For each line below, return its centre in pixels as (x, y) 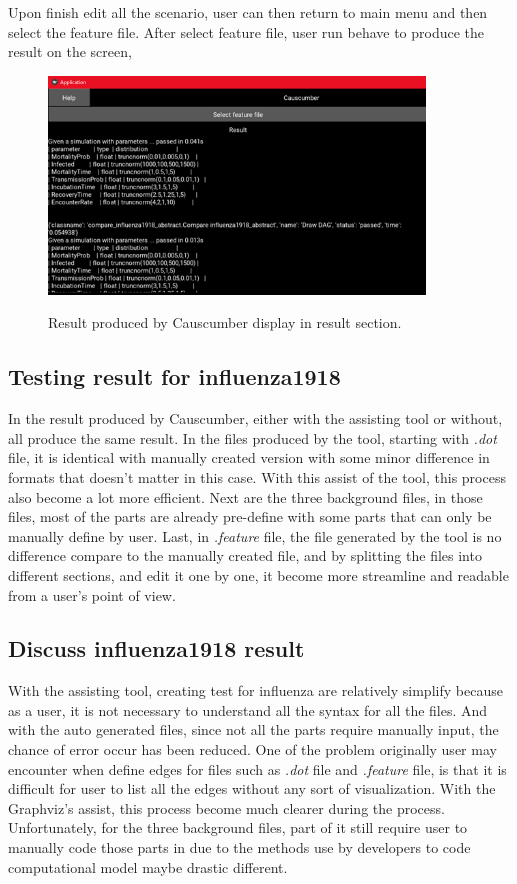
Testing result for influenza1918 (174, 376)
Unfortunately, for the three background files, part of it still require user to (238, 827)
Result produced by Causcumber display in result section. (225, 322)
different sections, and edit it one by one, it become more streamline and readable (258, 574)
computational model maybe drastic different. (148, 866)
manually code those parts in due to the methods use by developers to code (239, 847)
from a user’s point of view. (92, 594)
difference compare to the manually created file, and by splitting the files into (245, 555)
